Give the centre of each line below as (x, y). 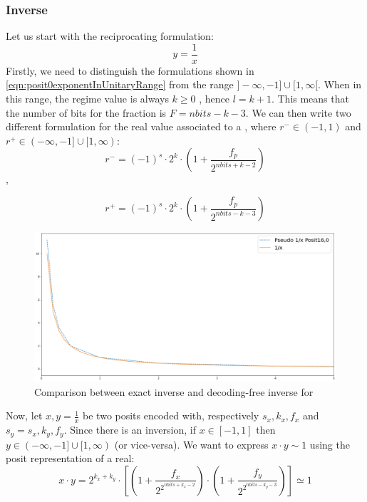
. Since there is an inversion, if (130, 430)
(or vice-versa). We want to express (191, 444)
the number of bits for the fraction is (86, 112)
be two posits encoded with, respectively (171, 415)
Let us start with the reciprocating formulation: (110, 36)
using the (330, 444)
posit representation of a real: (70, 458)
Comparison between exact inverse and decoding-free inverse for (174, 391)
